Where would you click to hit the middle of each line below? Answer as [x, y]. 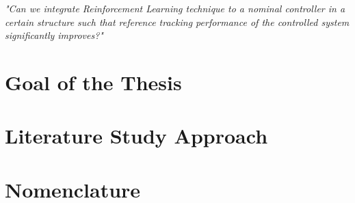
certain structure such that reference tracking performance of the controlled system [177, 22]
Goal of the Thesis [93, 82]
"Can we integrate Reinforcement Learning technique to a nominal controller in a [175, 8]
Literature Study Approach [136, 136]
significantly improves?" [54, 35]
